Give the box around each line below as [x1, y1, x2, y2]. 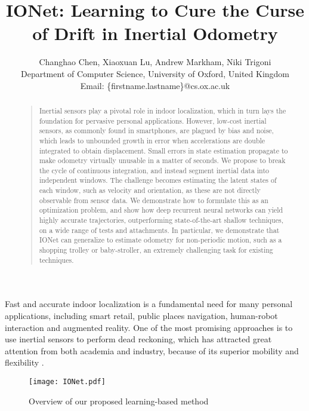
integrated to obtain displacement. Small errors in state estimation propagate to [39, 145, 288, 155]
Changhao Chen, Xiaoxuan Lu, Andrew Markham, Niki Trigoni [39, 56, 271, 68]
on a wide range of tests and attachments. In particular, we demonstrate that [39, 225, 280, 235]
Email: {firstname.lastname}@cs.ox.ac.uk [80, 79, 230, 91]
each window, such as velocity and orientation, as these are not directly [39, 185, 261, 195]
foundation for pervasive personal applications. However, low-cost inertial [39, 115, 267, 125]
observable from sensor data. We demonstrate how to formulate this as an [39, 195, 268, 205]
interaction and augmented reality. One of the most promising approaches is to [5, 321, 293, 333]
